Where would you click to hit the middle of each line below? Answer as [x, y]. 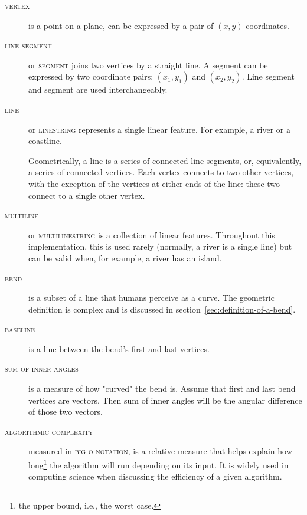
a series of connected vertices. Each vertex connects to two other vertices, [161, 172]
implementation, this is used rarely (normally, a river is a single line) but [160, 246]
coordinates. [267, 25]
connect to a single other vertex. [87, 195]
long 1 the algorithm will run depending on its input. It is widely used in [159, 464]
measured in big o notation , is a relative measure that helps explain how [160, 451]
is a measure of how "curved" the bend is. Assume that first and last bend [162, 388]
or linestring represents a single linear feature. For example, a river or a [159, 129]
